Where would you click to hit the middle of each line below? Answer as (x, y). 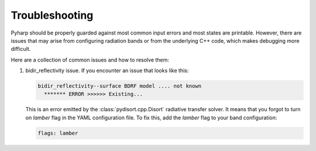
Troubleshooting (52, 15)
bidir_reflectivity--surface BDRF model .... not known (120, 86)
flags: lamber (58, 133)
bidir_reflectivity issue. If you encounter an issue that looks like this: (107, 71)
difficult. (21, 49)
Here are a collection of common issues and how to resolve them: (90, 60)
